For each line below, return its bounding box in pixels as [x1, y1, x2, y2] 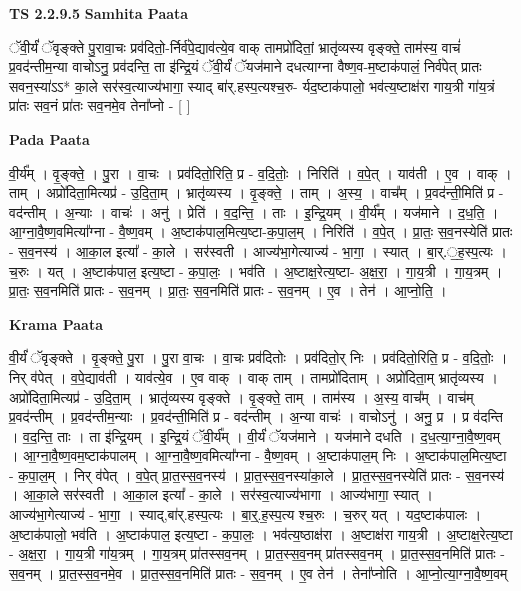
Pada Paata [9, 128, 90, 149]
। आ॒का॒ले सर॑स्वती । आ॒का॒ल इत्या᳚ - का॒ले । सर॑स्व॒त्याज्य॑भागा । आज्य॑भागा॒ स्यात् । [9, 484, 433, 505]
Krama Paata [9, 313, 103, 334]
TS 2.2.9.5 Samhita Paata [9, 3, 189, 23]
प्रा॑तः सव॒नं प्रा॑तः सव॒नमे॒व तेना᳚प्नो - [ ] [9, 95, 191, 116]
